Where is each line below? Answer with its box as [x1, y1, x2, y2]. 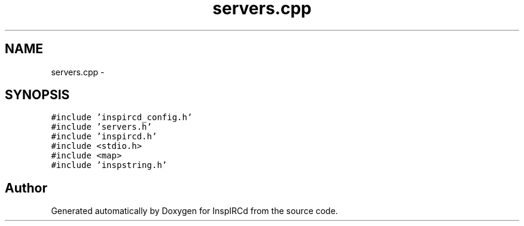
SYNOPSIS [5, 87, 70, 103]
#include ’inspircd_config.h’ [51, 112, 193, 123]
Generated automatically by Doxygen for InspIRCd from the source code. [51, 206, 338, 216]
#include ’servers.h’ [51, 122, 152, 132]
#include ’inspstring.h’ [51, 160, 167, 170]
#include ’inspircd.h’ [51, 132, 157, 142]
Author [5, 180, 47, 196]
